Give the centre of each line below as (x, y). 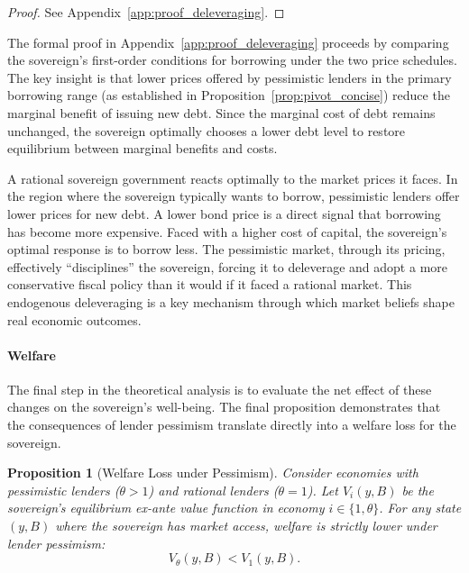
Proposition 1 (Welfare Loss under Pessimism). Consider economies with (213, 473)
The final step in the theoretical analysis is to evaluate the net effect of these (220, 389)
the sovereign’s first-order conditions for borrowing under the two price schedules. (232, 60)
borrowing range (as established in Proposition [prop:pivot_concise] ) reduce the (229, 95)
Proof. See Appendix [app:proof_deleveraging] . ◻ (146, 12)
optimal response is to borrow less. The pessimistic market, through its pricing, (226, 249)
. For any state (420, 508)
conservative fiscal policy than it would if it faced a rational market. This (210, 284)
